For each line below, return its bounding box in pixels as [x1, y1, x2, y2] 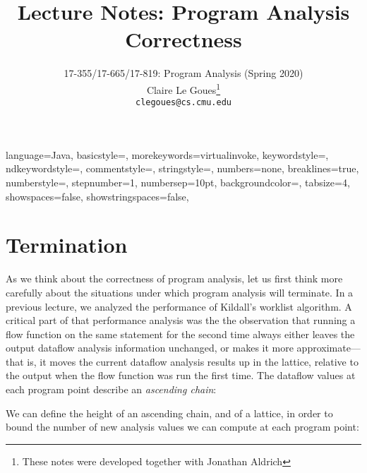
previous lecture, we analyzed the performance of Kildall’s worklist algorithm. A [6, 299, 352, 313]
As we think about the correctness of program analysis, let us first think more [6, 271, 343, 286]
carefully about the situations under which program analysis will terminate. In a [6, 285, 354, 299]
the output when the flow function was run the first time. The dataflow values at [6, 368, 356, 383]
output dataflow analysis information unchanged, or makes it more [6, 340, 294, 355]
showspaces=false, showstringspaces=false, [6, 188, 189, 203]
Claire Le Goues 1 [146, 80, 221, 97]
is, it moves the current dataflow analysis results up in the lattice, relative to [27, 354, 359, 369]
